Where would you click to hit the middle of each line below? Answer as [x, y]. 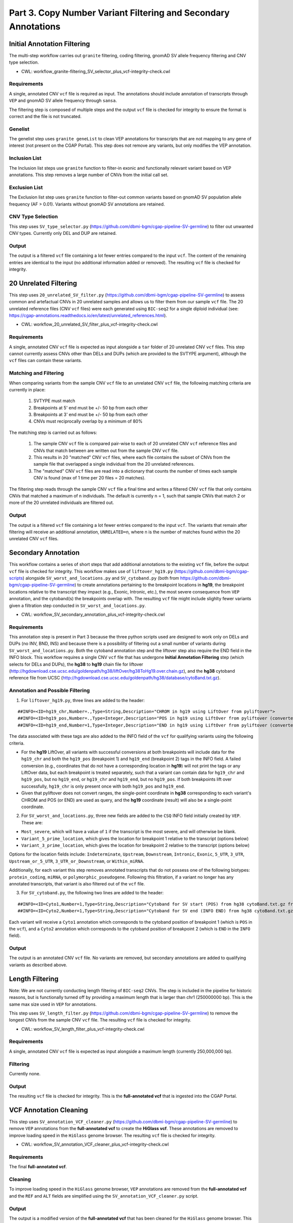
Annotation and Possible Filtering [50, 691]
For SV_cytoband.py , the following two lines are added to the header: [92, 893]
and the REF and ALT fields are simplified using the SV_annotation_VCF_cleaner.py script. [104, 1196]
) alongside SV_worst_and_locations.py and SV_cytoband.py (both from [101, 578]
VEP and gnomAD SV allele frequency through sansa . [63, 101]
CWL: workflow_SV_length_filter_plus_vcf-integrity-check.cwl [83, 1029]
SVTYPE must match [54, 401]
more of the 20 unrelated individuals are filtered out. [62, 503]
